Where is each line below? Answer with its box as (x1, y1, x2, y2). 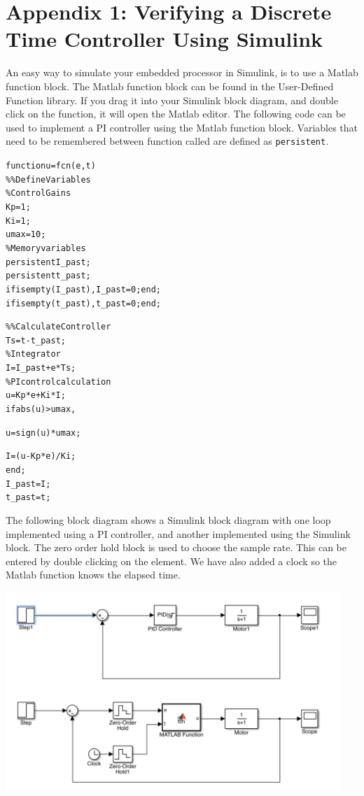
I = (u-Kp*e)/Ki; (6, 451, 76, 462)
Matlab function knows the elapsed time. (6, 567, 181, 582)
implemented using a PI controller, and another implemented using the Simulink (6, 526, 351, 541)
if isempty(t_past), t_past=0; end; (6, 298, 161, 308)
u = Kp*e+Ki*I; (6, 390, 66, 401)
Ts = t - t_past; (6, 335, 66, 346)
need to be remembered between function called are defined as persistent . (6, 134, 329, 148)
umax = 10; (6, 229, 46, 240)
